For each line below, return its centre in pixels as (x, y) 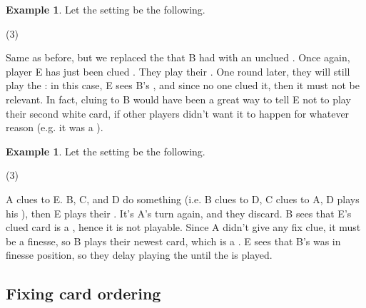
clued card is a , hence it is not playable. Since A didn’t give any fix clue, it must (183, 227)
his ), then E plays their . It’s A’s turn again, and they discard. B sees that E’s (179, 213)
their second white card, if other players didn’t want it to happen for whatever (178, 113)
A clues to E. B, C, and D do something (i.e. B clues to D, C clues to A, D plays (183, 199)
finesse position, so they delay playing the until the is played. (139, 255)
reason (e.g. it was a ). (55, 127)
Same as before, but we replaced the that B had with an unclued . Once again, (178, 57)
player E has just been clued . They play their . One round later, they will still (178, 71)
